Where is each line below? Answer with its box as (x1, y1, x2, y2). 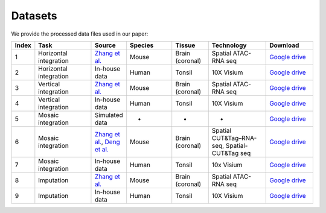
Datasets (11, 9, 57, 22)
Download (269, 41, 299, 49)
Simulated (94, 110, 123, 119)
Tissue (175, 41, 196, 49)
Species (130, 41, 154, 49)
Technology (211, 41, 247, 49)
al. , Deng (94, 138, 120, 146)
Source (94, 41, 116, 49)
